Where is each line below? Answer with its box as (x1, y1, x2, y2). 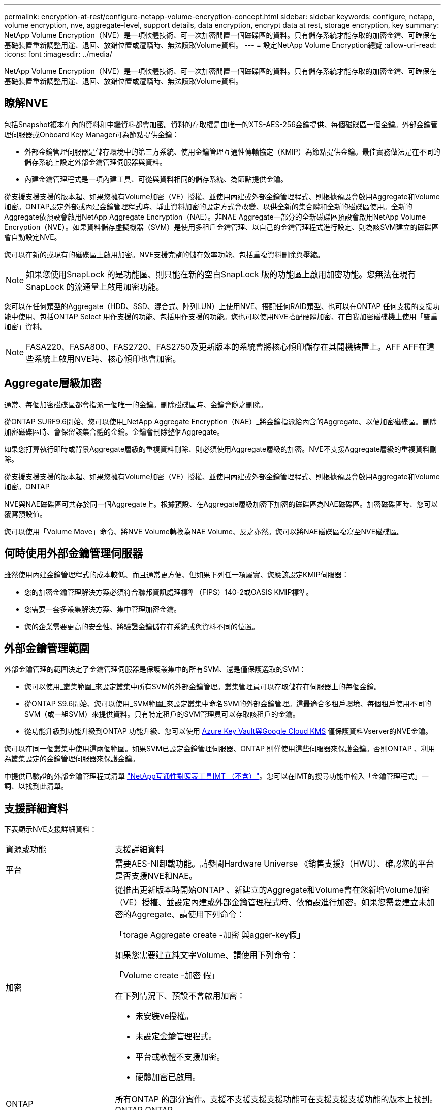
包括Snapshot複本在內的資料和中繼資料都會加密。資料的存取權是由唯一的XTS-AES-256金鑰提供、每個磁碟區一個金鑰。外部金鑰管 (4, 119, 438, 129)
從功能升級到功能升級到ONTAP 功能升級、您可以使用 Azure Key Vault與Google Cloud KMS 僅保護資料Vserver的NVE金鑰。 (24, 727, 432, 736)
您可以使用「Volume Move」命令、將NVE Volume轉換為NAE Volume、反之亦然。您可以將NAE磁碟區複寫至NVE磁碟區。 (4, 527, 404, 536)
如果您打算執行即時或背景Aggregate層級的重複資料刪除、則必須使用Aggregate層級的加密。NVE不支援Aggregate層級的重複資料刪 (4, 444, 437, 453)
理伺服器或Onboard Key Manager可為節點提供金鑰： (4, 130, 179, 139)
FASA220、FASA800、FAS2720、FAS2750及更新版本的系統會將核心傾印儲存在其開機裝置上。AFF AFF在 (26, 341, 427, 352)
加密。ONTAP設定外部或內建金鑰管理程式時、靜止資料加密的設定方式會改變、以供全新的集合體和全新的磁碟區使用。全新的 (4, 202, 412, 211)
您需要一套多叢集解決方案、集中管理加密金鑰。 (24, 604, 181, 613)
